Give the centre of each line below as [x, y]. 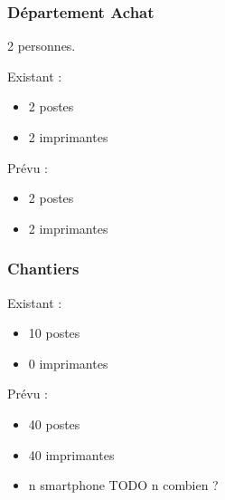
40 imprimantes [71, 454]
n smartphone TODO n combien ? [123, 485]
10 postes [54, 333]
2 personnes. [42, 46]
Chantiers [43, 269]
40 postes [54, 423]
